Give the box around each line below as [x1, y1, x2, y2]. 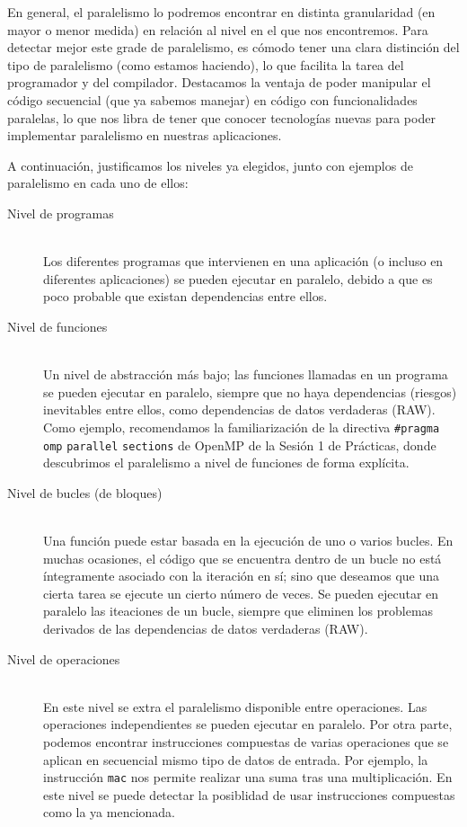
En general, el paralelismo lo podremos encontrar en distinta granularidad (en [7, 3, 436, 21]
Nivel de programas [7, 203, 114, 222]
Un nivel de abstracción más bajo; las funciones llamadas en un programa [43, 365, 448, 384]
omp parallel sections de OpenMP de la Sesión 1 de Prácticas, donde [43, 435, 436, 454]
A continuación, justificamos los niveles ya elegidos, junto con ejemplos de [7, 156, 413, 174]
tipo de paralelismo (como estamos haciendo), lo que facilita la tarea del [7, 55, 404, 74]
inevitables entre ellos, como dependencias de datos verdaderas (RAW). [43, 400, 436, 419]
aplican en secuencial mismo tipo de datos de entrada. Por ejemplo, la [43, 750, 428, 769]
